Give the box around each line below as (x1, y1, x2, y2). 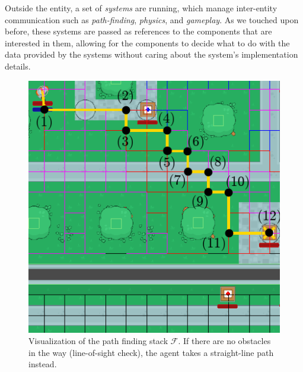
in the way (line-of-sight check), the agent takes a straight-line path (28, 346, 274, 358)
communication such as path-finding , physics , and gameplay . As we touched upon (5, 13, 299, 26)
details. (5, 59, 31, 72)
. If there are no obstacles (178, 335, 271, 347)
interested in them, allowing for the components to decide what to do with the (5, 36, 290, 49)
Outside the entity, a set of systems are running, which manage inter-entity (5, 2, 278, 14)
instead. (28, 358, 57, 370)
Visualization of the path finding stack (28, 335, 168, 347)
